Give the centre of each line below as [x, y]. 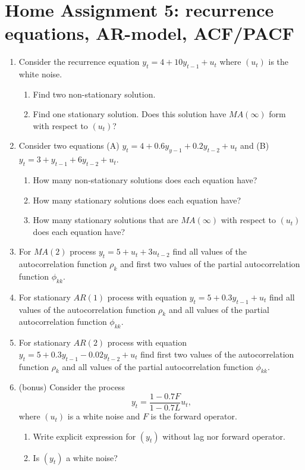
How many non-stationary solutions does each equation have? [145, 180]
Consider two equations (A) [69, 145]
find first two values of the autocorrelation [217, 354]
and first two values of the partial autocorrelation [210, 264]
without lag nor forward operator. [224, 436]
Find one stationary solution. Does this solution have [130, 114]
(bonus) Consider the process [72, 387]
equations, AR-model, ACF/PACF [150, 33]
